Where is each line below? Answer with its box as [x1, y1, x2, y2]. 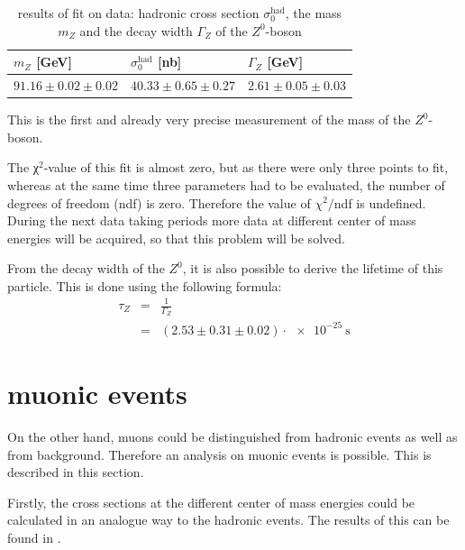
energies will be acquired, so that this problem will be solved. [7, 228, 345, 247]
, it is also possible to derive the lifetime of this [182, 259, 443, 278]
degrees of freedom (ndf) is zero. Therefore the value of [7, 193, 311, 212]
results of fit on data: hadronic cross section [17, 4, 260, 22]
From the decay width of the [7, 259, 165, 278]
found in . [7, 527, 61, 546]
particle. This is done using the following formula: [7, 276, 282, 295]
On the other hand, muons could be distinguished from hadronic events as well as [7, 426, 458, 445]
